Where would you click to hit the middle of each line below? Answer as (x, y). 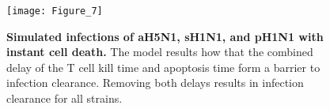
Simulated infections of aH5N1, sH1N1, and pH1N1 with (165, 36)
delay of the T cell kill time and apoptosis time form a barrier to (163, 67)
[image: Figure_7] (55, 11)
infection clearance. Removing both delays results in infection (155, 83)
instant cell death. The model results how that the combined (160, 52)
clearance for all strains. (64, 98)
